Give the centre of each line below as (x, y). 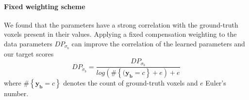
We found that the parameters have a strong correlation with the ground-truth (121, 24)
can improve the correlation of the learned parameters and (158, 43)
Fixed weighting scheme (45, 6)
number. (16, 93)
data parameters (28, 43)
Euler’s (216, 83)
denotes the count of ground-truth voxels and (131, 83)
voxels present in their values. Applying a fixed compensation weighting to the (120, 34)
